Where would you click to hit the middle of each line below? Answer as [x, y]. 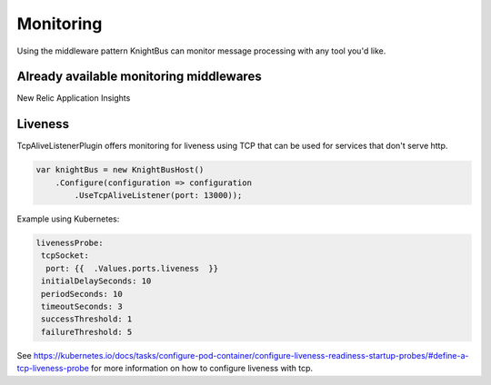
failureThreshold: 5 [87, 332]
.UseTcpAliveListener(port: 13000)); [158, 196]
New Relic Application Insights [74, 98]
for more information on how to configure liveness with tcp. [202, 369]
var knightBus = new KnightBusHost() [120, 170]
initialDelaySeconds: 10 [96, 281]
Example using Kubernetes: [68, 219]
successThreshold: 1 [87, 319]
